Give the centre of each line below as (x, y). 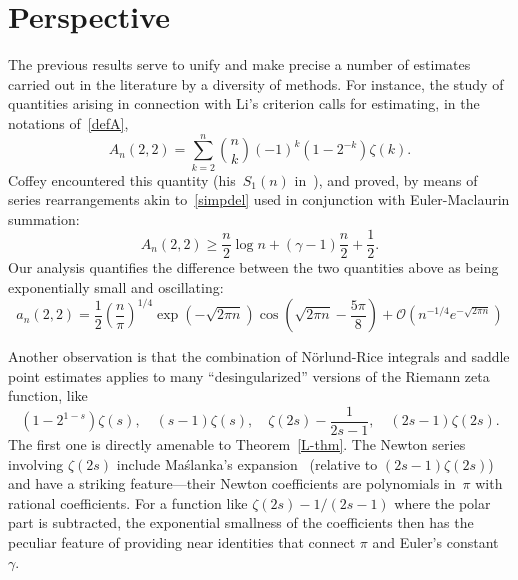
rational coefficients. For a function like (128, 502)
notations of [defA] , (68, 122)
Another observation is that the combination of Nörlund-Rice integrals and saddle (259, 356)
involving (36, 463)
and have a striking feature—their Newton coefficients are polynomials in (232, 483)
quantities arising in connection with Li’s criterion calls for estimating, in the (244, 103)
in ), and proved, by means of (386, 179)
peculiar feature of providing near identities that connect (182, 541)
